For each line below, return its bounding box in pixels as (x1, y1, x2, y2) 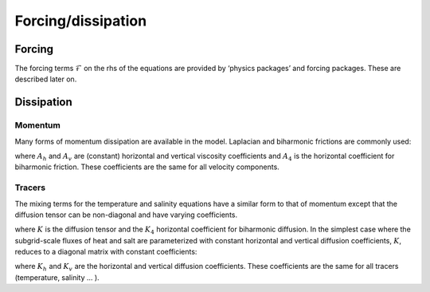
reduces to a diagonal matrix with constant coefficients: (14, 247, 197, 257)
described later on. (14, 74, 77, 84)
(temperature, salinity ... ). (14, 272, 100, 282)
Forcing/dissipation (14, 12, 147, 30)
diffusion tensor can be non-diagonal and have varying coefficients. (14, 210, 238, 219)
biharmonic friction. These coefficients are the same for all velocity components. (14, 162, 280, 172)
